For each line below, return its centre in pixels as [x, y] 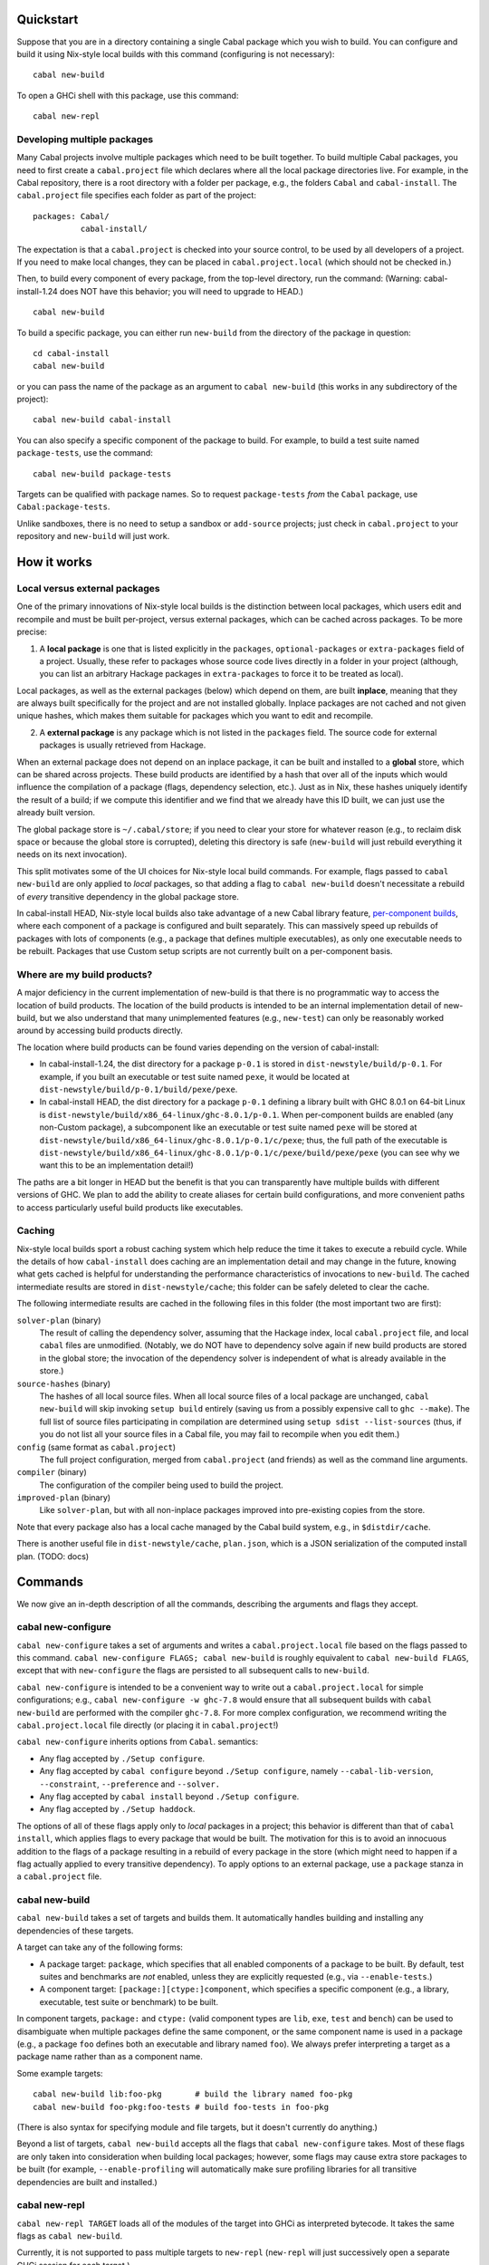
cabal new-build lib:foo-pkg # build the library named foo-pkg [193, 2094]
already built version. [56, 813]
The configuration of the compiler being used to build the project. [162, 1485]
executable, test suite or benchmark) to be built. [129, 2001]
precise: [32, 632]
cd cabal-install [71, 353]
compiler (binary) [52, 1472]
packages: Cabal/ [71, 216]
